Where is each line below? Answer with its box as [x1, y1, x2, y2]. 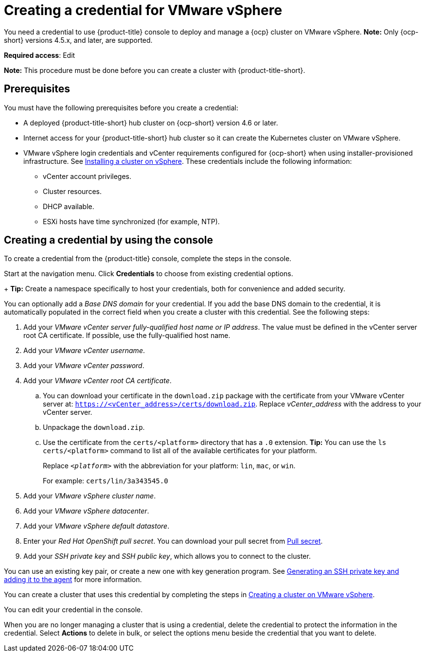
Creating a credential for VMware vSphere [4, 2, 283, 18]
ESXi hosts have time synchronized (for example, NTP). [43, 217, 220, 226]
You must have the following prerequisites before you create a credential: [4, 103, 238, 112]
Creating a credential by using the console [4, 234, 213, 247]
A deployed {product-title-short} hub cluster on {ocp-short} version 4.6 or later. [23, 118, 278, 127]
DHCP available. [43, 202, 94, 211]
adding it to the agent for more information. [4, 575, 142, 584]
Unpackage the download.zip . [43, 423, 145, 432]
